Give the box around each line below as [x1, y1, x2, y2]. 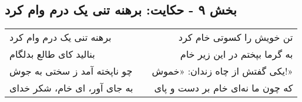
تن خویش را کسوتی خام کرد [178, 30, 293, 44]
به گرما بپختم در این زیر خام [180, 47, 293, 61]
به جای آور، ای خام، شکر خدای [9, 81, 133, 95]
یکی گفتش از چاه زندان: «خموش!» [152, 64, 293, 78]
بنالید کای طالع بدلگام [9, 47, 95, 61]
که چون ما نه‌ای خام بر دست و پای [154, 81, 293, 95]
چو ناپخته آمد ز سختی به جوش [9, 64, 133, 78]
